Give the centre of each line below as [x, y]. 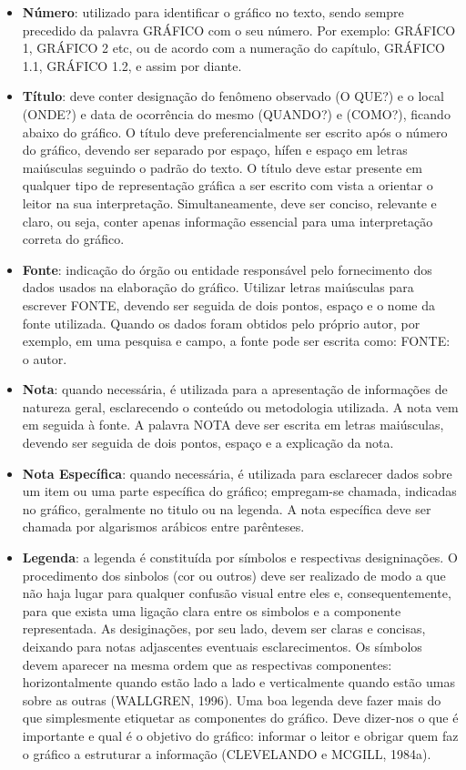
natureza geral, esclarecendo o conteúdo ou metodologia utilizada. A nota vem [240, 406]
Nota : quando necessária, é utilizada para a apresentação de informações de [235, 389]
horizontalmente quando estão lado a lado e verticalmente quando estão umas [238, 682]
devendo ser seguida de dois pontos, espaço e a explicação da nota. [208, 443]
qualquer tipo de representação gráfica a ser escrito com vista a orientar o [228, 185]
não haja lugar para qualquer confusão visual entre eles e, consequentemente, [237, 593]
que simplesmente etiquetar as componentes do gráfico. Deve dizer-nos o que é [240, 718]
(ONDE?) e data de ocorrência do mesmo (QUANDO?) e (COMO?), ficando [236, 113]
